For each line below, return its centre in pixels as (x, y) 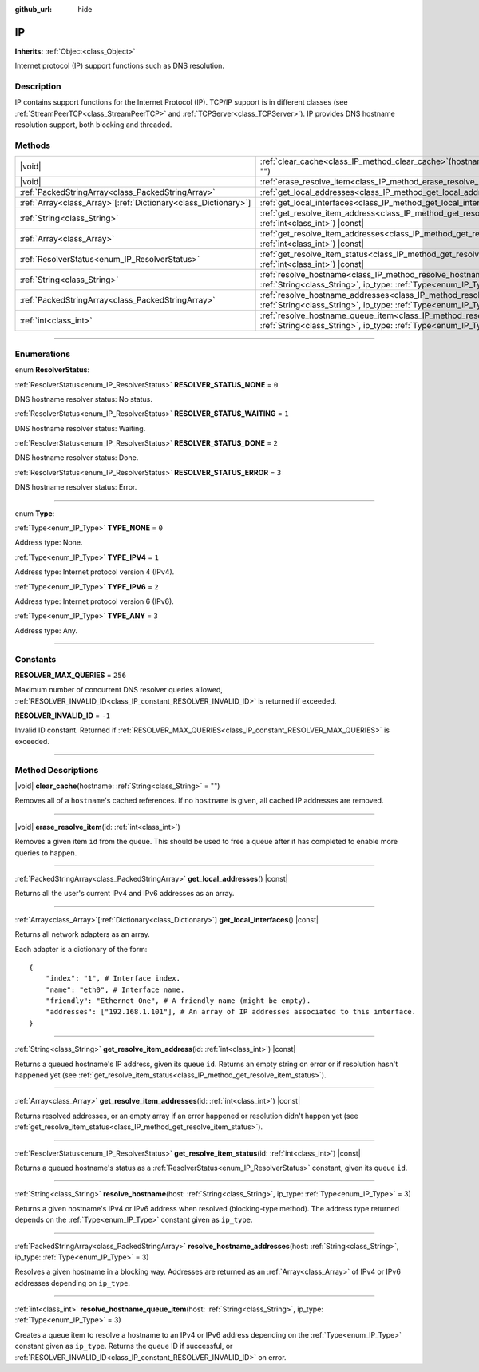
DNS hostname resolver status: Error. (76, 487)
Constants (36, 659)
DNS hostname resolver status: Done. (77, 458)
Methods (33, 145)
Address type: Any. (46, 630)
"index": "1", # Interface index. (113, 979)
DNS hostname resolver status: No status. (84, 399)
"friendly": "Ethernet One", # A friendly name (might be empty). (178, 1001)
